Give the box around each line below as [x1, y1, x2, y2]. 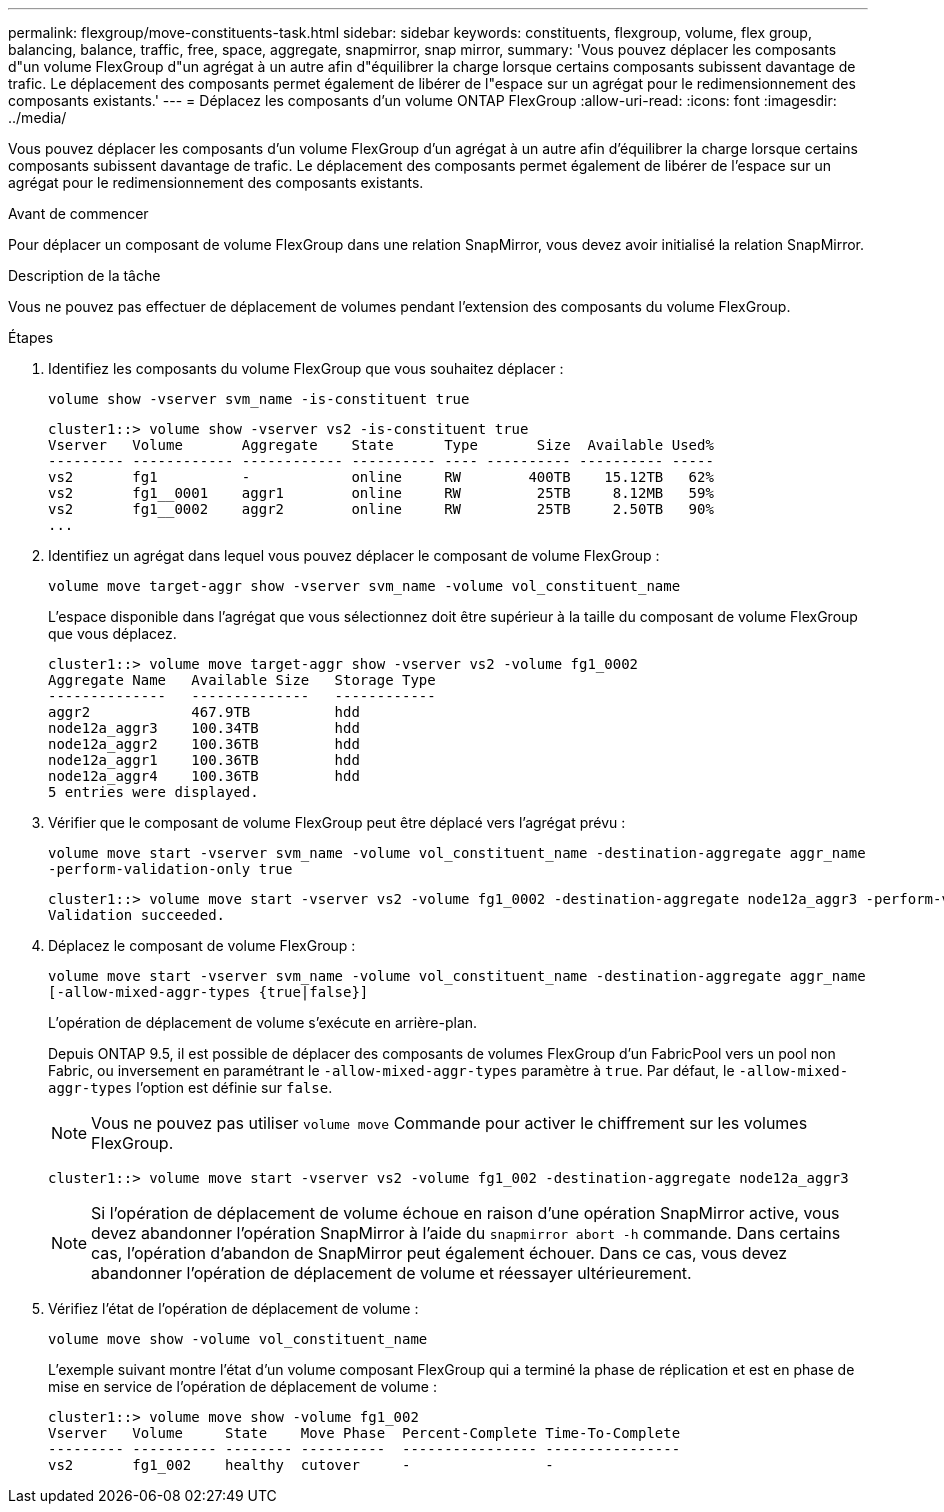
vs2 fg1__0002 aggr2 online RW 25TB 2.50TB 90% [48, 501, 714, 517]
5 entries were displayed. [48, 784, 259, 800]
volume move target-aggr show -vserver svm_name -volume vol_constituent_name [48, 578, 681, 594]
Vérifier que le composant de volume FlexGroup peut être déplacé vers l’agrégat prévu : [48, 814, 626, 831]
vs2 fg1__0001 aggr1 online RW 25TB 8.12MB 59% [48, 485, 714, 501]
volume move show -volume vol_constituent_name [48, 1331, 428, 1347]
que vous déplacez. [48, 625, 177, 642]
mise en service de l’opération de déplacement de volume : [48, 1378, 437, 1395]
